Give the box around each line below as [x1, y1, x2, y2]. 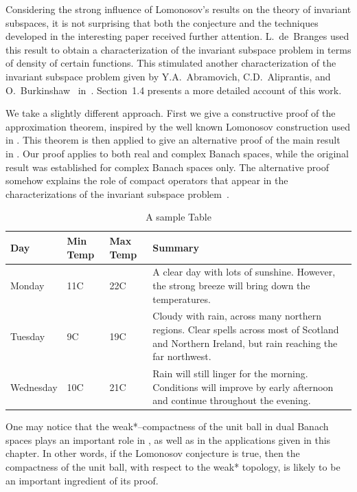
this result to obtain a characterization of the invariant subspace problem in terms [5, 42, 352, 56]
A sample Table [146, 210, 211, 224]
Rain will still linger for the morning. [152, 366, 308, 380]
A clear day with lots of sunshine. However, [152, 265, 336, 279]
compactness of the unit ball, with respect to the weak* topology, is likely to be [5, 460, 341, 474]
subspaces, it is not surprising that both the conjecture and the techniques [5, 15, 319, 30]
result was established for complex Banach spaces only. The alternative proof [5, 159, 329, 174]
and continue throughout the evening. [152, 393, 311, 407]
